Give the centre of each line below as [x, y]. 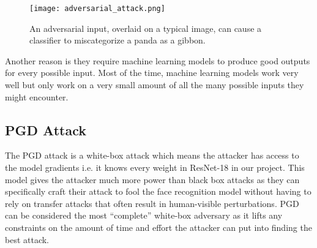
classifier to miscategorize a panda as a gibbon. [117, 40]
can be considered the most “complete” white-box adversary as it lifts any [144, 215]
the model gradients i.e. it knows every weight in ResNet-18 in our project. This [155, 167]
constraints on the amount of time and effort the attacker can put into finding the [158, 227]
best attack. [27, 239]
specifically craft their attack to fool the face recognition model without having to [158, 191]
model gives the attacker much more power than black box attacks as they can [152, 179]
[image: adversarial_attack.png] [97, 9]
